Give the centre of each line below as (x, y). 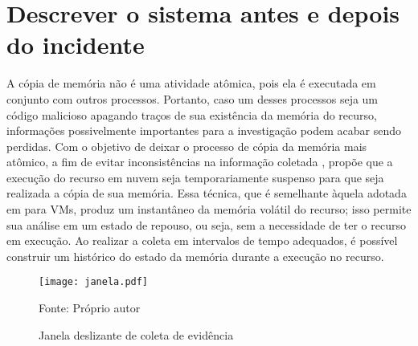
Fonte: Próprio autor (90, 308)
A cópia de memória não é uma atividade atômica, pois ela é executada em (191, 83)
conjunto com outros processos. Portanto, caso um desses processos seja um (193, 98)
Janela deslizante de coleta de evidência (136, 334)
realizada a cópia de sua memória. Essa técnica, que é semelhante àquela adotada (207, 193)
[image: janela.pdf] (94, 282)
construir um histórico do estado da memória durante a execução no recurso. (195, 256)
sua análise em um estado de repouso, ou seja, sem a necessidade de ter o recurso (206, 224)
